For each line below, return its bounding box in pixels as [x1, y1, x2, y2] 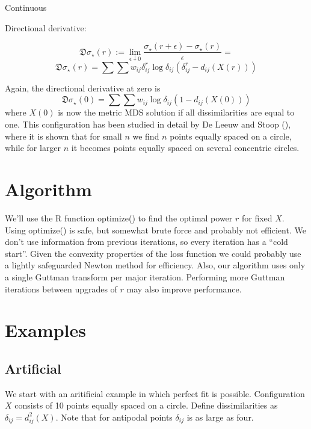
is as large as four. [186, 410, 254, 423]
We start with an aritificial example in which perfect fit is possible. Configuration [5, 387, 305, 400]
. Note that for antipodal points [55, 410, 173, 423]
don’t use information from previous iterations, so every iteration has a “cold [5, 235, 288, 248]
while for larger [5, 141, 61, 154]
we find [132, 129, 159, 142]
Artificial [5, 359, 61, 377]
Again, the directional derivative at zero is [5, 81, 161, 94]
